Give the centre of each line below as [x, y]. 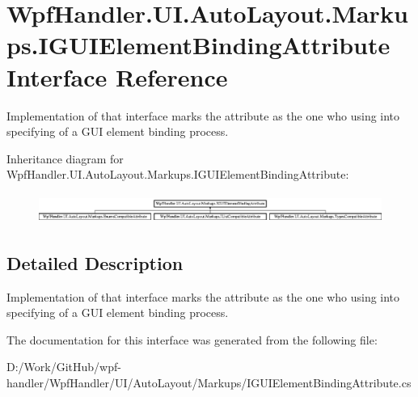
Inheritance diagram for [65, 158]
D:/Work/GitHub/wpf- [64, 367]
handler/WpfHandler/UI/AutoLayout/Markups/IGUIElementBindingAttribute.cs [209, 382]
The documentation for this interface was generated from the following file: [192, 339]
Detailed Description [95, 262]
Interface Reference [117, 76]
